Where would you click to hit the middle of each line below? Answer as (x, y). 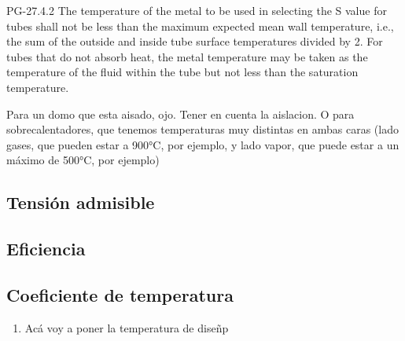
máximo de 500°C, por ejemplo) (83, 160)
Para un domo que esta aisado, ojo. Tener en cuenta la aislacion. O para (180, 114)
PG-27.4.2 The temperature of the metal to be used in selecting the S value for (197, 10)
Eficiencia (46, 249)
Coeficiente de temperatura (120, 294)
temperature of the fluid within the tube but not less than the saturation (182, 72)
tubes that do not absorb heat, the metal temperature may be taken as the (187, 56)
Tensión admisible (81, 202)
